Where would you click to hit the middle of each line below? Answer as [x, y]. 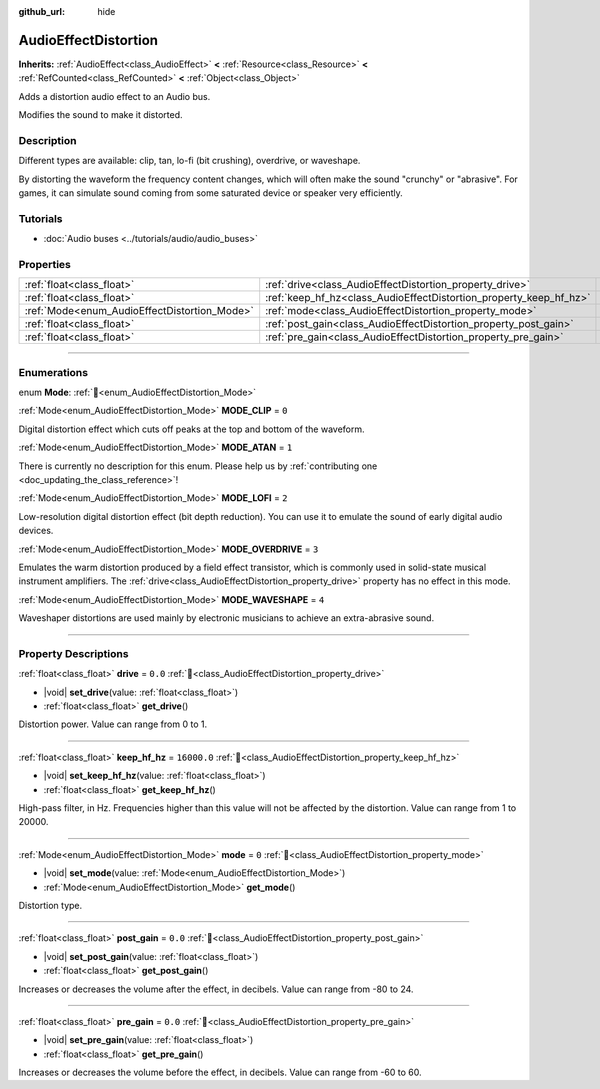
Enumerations [53, 372]
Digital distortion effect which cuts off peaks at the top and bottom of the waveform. [191, 429]
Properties [45, 264]
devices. [36, 531]
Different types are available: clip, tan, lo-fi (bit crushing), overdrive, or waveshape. [189, 161]
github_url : [41, 11]
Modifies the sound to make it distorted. [101, 115]
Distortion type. [50, 905]
